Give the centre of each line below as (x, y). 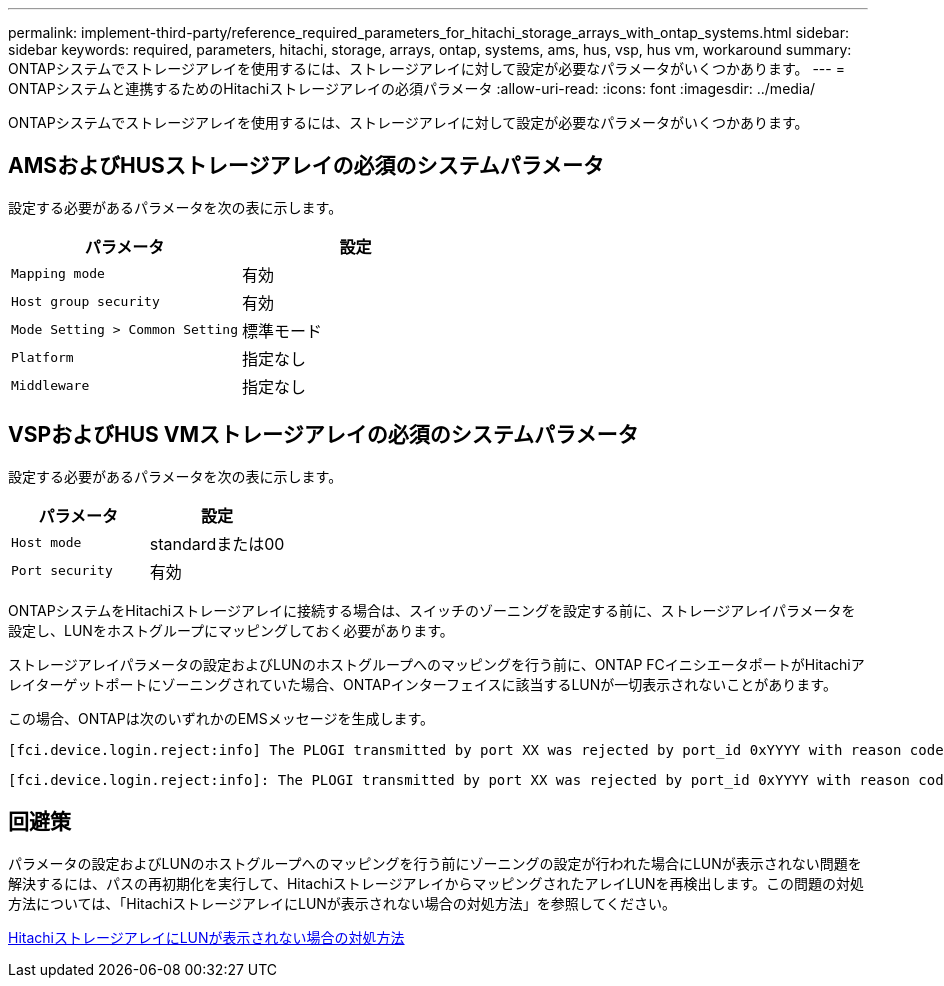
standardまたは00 (217, 543)
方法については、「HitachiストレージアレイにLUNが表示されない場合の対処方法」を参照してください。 (342, 903)
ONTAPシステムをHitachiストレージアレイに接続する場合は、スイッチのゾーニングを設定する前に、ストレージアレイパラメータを (432, 610)
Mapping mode (58, 274)
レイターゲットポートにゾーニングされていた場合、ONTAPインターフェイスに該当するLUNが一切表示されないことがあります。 (422, 684)
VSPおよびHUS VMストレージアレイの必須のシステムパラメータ (323, 435)
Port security (62, 571)
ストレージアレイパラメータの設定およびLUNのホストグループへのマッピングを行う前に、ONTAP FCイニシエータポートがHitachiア (436, 664)
